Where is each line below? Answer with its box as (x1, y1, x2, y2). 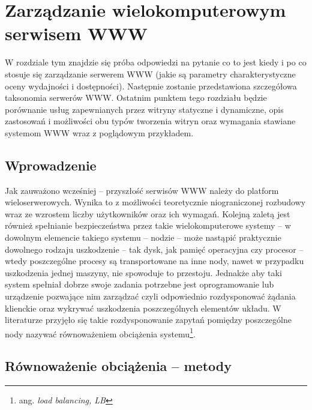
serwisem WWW (5, 21, 148, 46)
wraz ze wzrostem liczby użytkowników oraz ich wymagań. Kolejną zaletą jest (5, 207, 290, 220)
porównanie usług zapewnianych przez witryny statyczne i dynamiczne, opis (5, 103, 284, 115)
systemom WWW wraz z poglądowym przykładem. (5, 126, 194, 139)
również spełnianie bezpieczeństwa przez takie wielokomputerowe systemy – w (5, 219, 291, 232)
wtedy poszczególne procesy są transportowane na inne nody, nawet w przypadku (5, 255, 304, 267)
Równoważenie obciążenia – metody (5, 357, 232, 375)
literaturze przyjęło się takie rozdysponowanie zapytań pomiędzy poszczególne (5, 313, 292, 326)
